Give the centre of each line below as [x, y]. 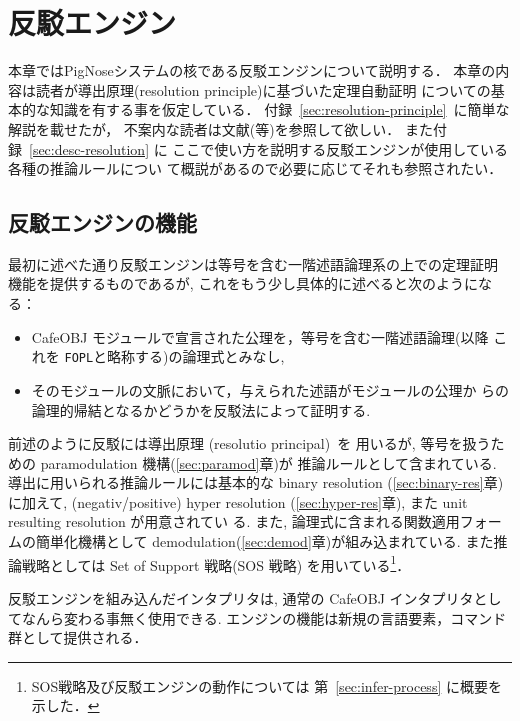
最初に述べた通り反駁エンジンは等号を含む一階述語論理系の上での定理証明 [253, 263]
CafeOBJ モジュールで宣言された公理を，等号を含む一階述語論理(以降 [260, 336]
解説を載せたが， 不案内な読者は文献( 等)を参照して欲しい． [204, 128]
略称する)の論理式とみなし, [196, 356]
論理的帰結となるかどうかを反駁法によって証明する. [201, 409]
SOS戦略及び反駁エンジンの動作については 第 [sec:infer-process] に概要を [266, 685]
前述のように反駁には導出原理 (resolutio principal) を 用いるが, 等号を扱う [249, 443]
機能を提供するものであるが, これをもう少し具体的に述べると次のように [243, 283]
